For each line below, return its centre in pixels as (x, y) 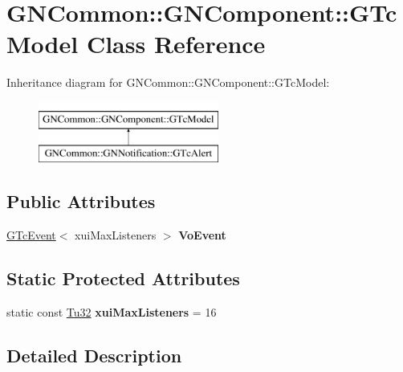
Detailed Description (94, 356)
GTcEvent (31, 235)
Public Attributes (81, 201)
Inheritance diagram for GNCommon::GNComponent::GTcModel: (168, 82)
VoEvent (202, 235)
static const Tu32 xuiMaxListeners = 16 (112, 312)
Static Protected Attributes (123, 278)
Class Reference (176, 44)
